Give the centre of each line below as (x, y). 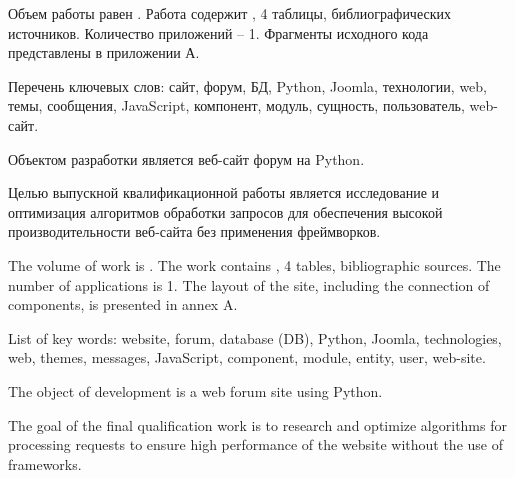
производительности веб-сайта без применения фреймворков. (194, 231)
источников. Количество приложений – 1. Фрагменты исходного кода (218, 32)
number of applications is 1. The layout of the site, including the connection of (249, 284)
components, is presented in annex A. (123, 304)
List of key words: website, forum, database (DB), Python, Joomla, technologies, (255, 337)
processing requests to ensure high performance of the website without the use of (255, 444)
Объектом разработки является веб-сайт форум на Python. (186, 158)
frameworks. (45, 463)
